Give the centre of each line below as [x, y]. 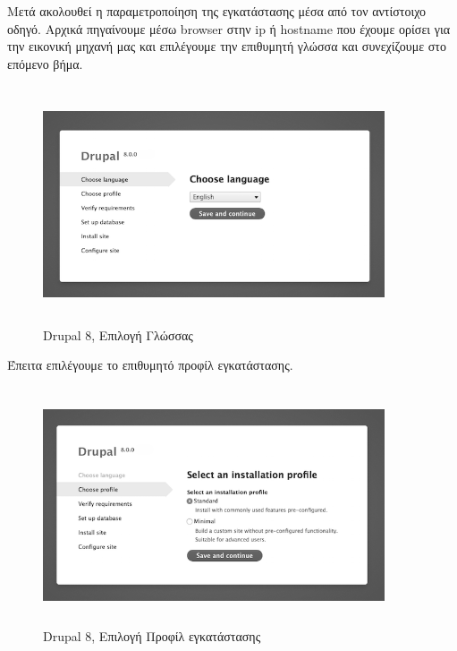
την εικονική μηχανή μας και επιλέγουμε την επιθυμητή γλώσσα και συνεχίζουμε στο [227, 46]
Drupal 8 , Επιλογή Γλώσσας [118, 334]
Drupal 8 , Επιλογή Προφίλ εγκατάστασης [152, 635]
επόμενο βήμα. [45, 63]
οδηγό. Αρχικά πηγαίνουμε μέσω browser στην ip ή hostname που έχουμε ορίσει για [228, 28]
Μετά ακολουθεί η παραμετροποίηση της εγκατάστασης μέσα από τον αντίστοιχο [217, 11]
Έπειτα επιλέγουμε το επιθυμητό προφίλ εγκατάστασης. [150, 365]
